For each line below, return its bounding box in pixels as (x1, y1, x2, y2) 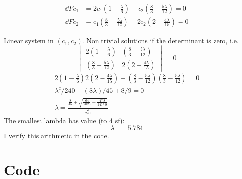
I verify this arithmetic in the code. (4, 131, 109, 141)
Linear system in (4, 35, 54, 45)
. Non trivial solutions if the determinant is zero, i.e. (82, 35, 239, 45)
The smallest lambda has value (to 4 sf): (4, 115, 125, 125)
